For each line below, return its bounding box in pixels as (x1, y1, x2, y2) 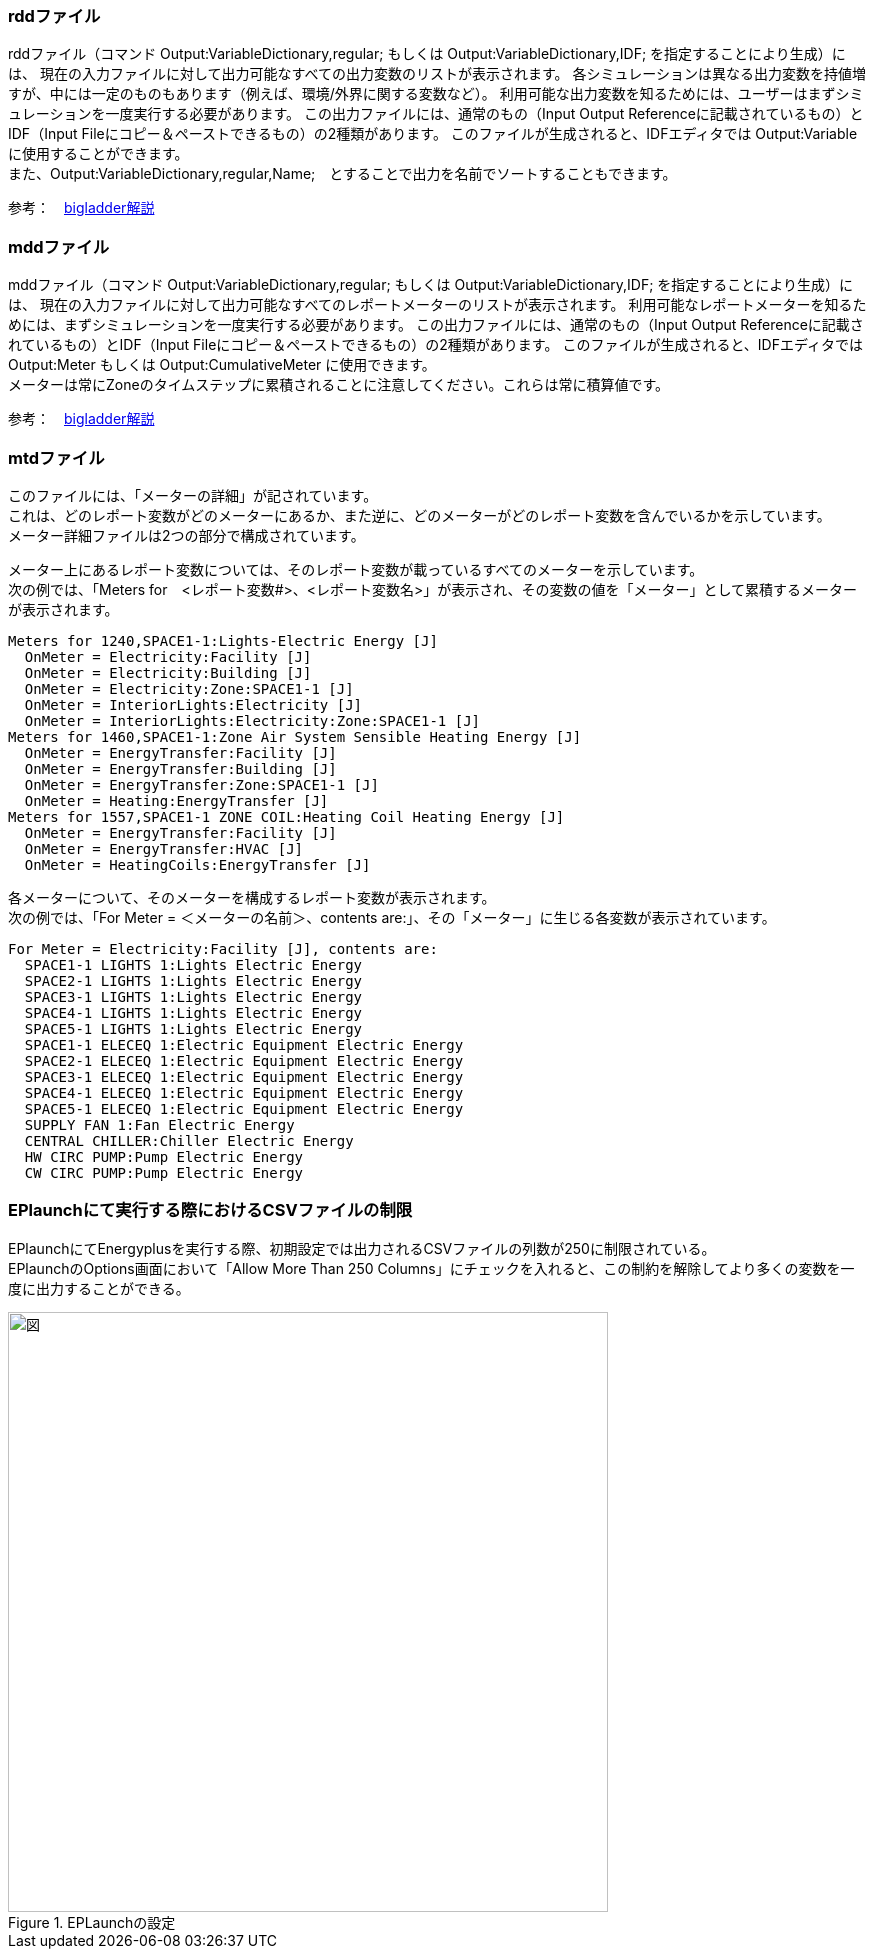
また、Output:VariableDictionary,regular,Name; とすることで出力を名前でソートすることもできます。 (8, 165, 677, 183)
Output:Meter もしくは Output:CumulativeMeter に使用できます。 (8, 356, 436, 374)
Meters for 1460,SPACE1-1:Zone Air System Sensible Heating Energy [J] (8, 728, 582, 745)
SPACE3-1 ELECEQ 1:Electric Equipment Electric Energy (24, 1068, 464, 1085)
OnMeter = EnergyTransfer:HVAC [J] (24, 840, 304, 857)
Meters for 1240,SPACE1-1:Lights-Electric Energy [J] (8, 632, 438, 649)
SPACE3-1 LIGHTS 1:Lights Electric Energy (24, 988, 363, 1005)
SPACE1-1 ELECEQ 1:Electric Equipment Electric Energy (24, 1036, 464, 1053)
